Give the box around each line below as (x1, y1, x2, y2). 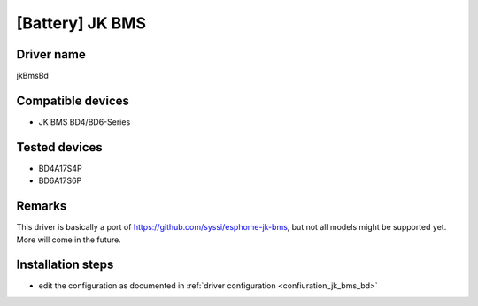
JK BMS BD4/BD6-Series (38, 116, 131, 127)
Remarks (16, 199, 67, 214)
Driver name (16, 47, 86, 62)
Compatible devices (16, 93, 130, 108)
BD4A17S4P (38, 163, 83, 173)
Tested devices (16, 140, 104, 155)
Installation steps (16, 257, 114, 272)
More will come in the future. (16, 234, 121, 245)
